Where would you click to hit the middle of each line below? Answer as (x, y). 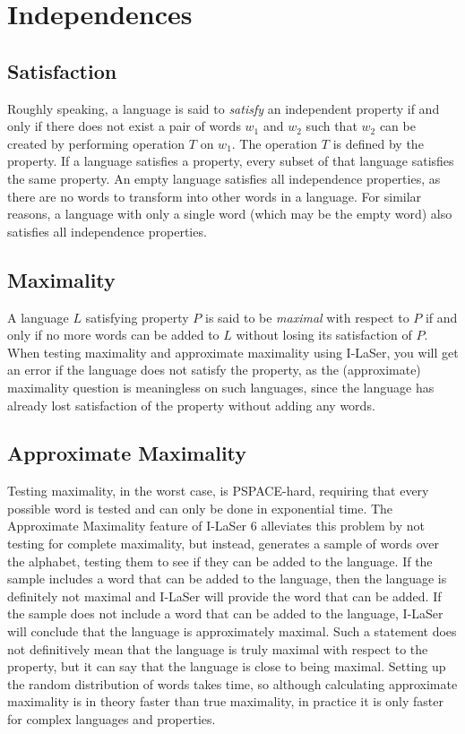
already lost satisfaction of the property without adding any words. (191, 405)
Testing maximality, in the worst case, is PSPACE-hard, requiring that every (218, 491)
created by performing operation (96, 143)
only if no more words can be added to (113, 335)
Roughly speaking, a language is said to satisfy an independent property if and (224, 108)
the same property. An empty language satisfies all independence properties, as (224, 178)
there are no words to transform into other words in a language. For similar (215, 196)
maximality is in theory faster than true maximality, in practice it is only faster (226, 701)
